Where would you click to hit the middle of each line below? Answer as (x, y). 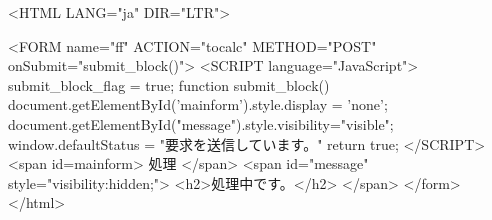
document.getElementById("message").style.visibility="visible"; (201, 123)
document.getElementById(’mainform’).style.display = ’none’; (198, 104)
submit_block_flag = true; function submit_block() (169, 84)
